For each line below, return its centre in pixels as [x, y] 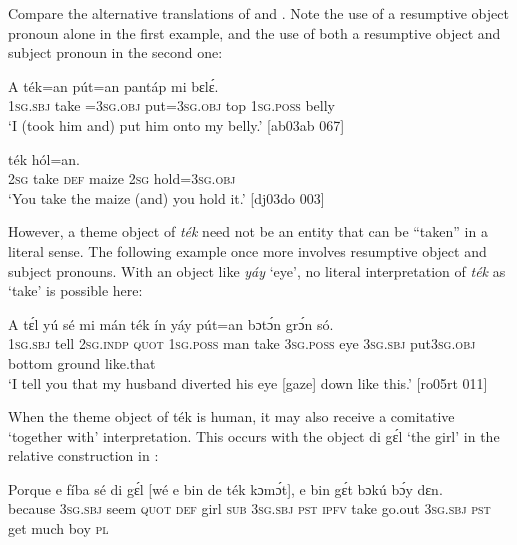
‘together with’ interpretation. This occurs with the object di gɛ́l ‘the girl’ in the [254, 435]
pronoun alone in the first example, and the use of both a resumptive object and [254, 32]
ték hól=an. [44, 158]
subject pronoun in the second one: [115, 52]
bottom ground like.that [82, 362]
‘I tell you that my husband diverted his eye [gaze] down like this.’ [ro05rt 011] [248, 382]
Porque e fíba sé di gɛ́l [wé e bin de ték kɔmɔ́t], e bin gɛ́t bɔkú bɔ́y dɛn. [225, 488]
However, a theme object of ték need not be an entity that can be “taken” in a [248, 231]
